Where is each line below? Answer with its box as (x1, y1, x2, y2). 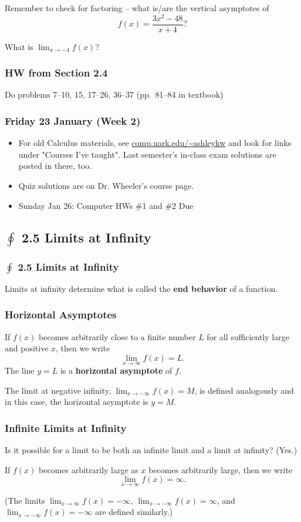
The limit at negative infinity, (5, 384, 111, 396)
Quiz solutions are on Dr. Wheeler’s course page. (18, 179, 194, 192)
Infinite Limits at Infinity (5, 420, 127, 435)
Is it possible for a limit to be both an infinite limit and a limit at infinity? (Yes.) (5, 444, 297, 456)
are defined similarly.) (94, 506, 173, 518)
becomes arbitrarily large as (39, 463, 138, 476)
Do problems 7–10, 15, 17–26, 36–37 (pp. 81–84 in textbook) (5, 88, 224, 101)
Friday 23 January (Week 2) (5, 113, 141, 128)
